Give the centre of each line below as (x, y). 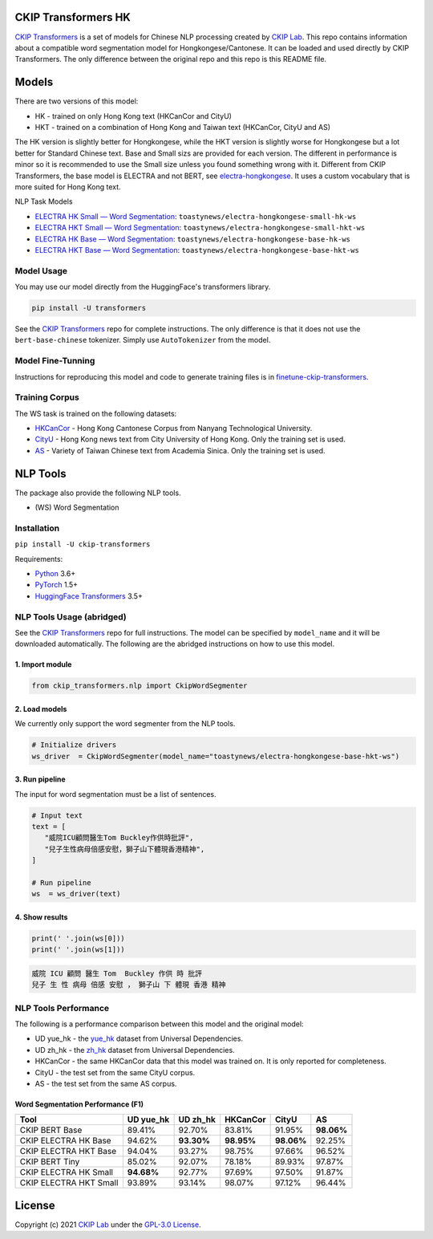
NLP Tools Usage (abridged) (71, 616)
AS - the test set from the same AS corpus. (106, 1084)
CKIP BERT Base (51, 1130)
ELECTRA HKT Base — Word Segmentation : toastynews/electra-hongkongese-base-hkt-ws (197, 250)
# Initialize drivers (74, 745)
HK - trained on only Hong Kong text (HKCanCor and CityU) (134, 116)
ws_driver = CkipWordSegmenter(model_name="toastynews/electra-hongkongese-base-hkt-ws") (216, 756)
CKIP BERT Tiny (50, 1162)
